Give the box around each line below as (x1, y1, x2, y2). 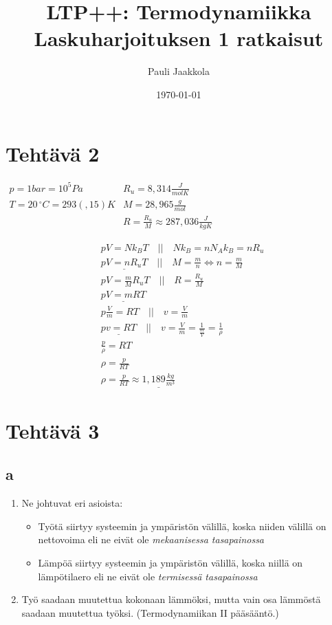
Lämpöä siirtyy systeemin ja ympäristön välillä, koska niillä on (38, 555, 303, 569)
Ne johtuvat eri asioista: (21, 496, 123, 510)
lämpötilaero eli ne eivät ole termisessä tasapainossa (38, 569, 258, 583)
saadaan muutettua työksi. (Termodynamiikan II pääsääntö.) (21, 605, 279, 619)
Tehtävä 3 (5, 416, 100, 444)
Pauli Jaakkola (148, 64, 210, 78)
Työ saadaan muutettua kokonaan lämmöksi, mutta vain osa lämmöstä (21, 592, 321, 606)
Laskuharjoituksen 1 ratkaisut (34, 24, 324, 52)
